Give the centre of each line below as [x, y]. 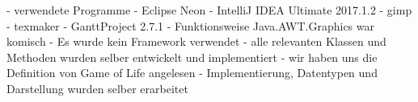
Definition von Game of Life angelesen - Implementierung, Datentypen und [192, 73]
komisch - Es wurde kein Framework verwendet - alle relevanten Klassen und [196, 41]
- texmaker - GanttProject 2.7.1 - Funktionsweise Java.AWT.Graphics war [190, 25]
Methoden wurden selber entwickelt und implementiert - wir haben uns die [192, 57]
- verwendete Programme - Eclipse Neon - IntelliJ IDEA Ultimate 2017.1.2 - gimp [209, 10]
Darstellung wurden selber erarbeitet [97, 88]
